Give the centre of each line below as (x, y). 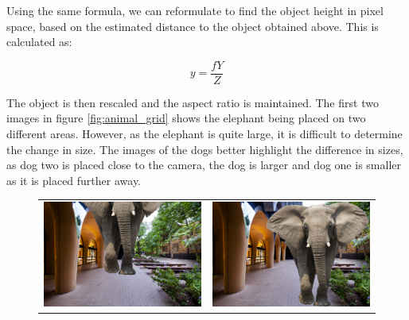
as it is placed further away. (74, 180)
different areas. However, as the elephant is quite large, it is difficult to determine (204, 134)
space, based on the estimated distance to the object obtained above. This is (193, 26)
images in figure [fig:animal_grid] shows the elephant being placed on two (186, 118)
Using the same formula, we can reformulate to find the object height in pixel (195, 10)
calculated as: (39, 42)
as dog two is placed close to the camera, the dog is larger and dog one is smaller (204, 165)
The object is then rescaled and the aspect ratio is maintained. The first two (193, 102)
